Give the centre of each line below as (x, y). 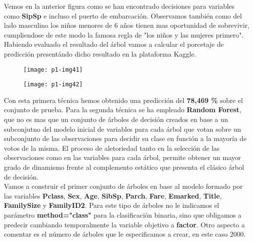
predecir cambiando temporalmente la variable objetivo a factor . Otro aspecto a (125, 224)
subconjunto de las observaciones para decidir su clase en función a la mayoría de (125, 138)
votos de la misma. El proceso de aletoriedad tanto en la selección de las (112, 148)
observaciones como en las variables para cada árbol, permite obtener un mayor (123, 157)
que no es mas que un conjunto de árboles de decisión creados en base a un (116, 119)
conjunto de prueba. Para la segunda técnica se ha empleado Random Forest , (123, 110)
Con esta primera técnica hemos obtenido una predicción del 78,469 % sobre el (124, 100)
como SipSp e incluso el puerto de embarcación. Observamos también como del (123, 15)
